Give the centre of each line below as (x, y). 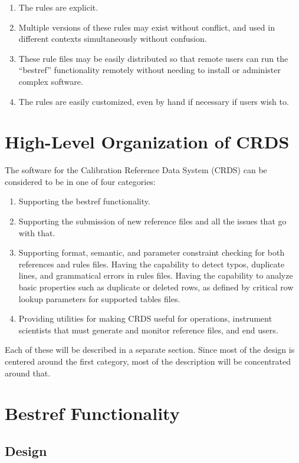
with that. (37, 232)
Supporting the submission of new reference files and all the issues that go (152, 221)
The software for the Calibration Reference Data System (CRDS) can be (136, 170)
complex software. (51, 81)
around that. (28, 373)
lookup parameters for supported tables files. (99, 298)
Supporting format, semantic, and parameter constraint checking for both (152, 252)
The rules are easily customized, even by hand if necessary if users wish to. (154, 101)
